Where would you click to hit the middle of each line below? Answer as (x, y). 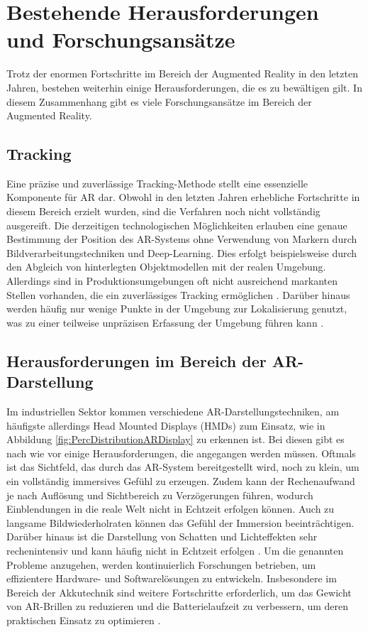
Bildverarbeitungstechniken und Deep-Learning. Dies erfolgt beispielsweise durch (182, 252)
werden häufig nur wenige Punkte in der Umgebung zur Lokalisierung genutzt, (177, 309)
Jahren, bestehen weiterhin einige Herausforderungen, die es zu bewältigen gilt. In (184, 87)
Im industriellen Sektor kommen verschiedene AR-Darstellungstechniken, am (173, 412)
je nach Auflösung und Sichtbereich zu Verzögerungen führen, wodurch (160, 495)
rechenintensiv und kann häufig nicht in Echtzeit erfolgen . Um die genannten (175, 550)
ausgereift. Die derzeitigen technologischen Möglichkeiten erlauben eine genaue (177, 225)
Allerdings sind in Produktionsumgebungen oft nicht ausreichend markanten (172, 281)
